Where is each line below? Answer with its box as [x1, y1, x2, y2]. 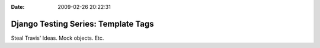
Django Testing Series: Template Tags [11, 18, 154, 29]
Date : [11, 4, 25, 10]
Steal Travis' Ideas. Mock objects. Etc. [11, 34, 104, 41]
